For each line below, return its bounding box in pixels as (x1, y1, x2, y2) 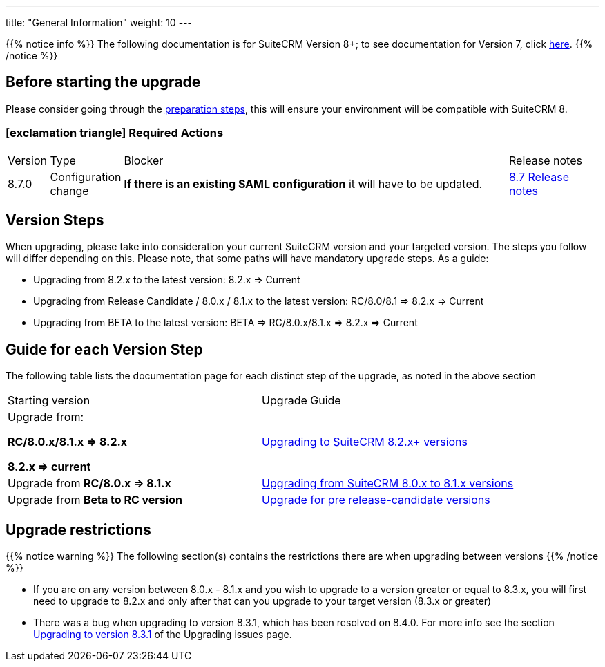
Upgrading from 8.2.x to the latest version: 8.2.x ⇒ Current (33, 274, 300, 286)
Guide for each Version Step (6, 340, 203, 358)
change (50, 183, 89, 198)
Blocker (124, 153, 164, 167)
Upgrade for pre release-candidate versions (262, 493, 490, 507)
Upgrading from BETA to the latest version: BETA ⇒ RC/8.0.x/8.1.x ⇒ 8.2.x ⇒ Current (33, 317, 418, 329)
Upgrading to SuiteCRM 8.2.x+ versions (262, 435, 468, 449)
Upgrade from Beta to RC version (8, 493, 182, 507)
